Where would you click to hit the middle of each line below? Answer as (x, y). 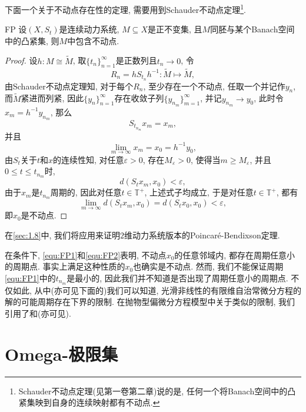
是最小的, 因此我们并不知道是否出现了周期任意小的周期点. (177, 278)
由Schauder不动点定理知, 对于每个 (69, 86)
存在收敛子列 (139, 98)
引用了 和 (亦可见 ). (38, 313)
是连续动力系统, (89, 29)
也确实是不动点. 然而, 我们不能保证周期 (208, 266)
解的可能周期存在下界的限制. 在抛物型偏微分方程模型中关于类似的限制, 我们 (150, 302)
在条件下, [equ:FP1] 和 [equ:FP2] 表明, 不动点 (86, 255)
